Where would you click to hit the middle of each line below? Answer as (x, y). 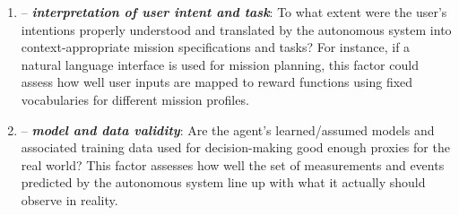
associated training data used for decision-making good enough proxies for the (235, 147)
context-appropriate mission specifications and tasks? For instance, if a (216, 47)
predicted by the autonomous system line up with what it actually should (223, 182)
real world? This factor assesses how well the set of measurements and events (233, 164)
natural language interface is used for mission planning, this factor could (220, 64)
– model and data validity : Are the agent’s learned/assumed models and (228, 129)
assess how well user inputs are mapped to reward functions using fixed (217, 82)
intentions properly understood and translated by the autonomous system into (236, 29)
